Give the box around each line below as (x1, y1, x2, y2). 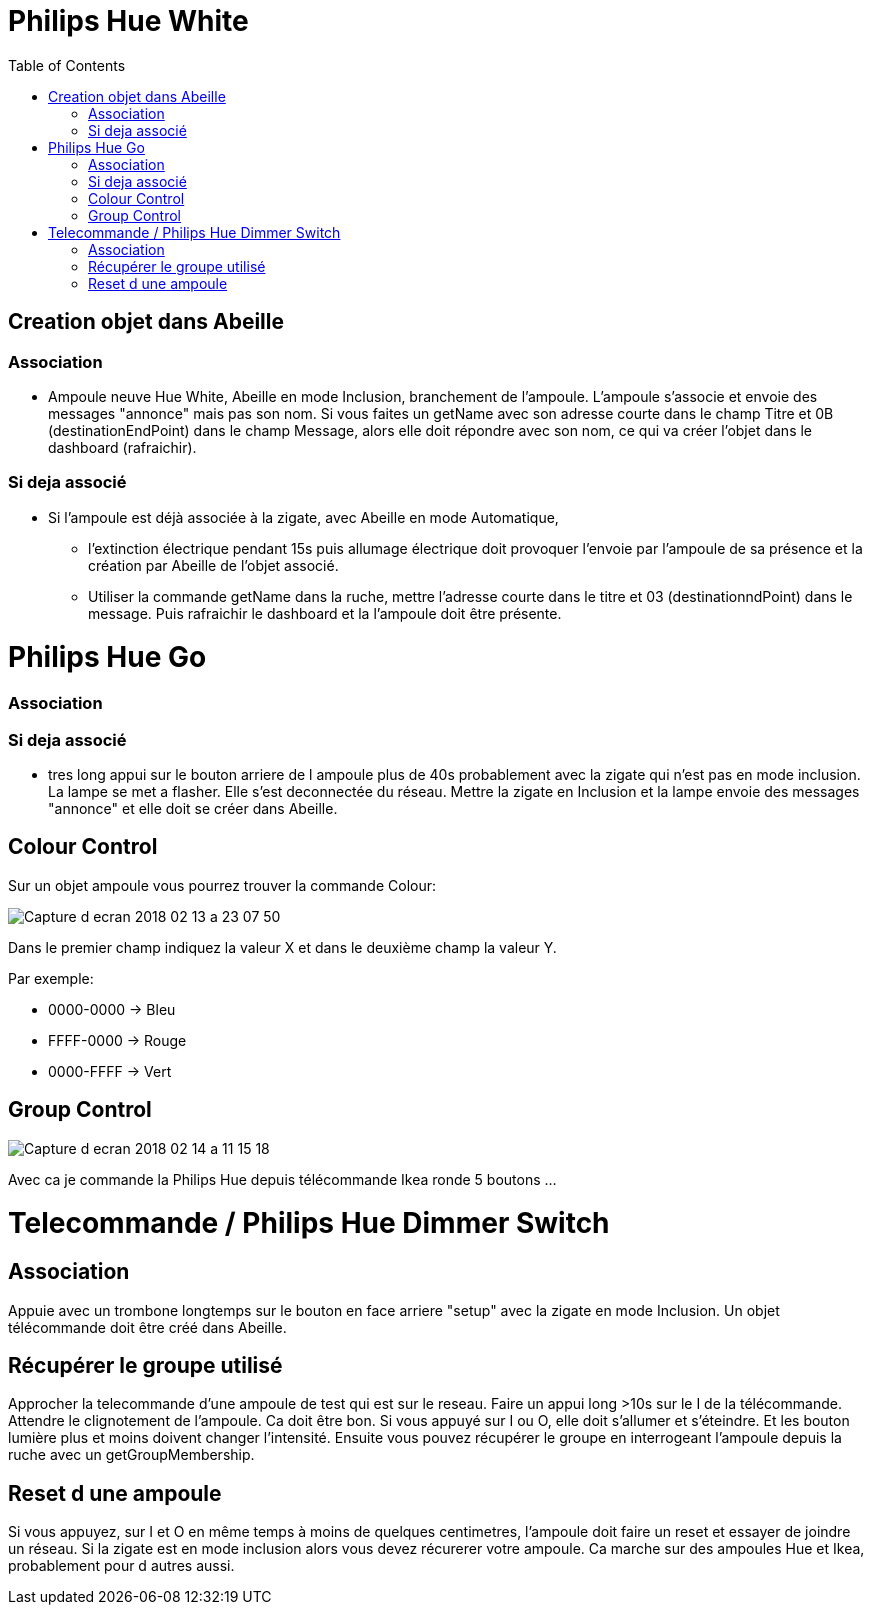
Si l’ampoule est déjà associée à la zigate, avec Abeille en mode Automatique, (48, 508, 559, 526)
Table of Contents (8, 56, 126, 74)
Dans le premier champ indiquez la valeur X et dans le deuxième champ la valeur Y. (8, 938, 557, 956)
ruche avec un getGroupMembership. (8, 1446, 255, 1464)
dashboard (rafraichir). (48, 438, 197, 456)
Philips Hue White (8, 4, 249, 38)
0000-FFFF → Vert (48, 1062, 172, 1080)
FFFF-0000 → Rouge (48, 1031, 187, 1049)
